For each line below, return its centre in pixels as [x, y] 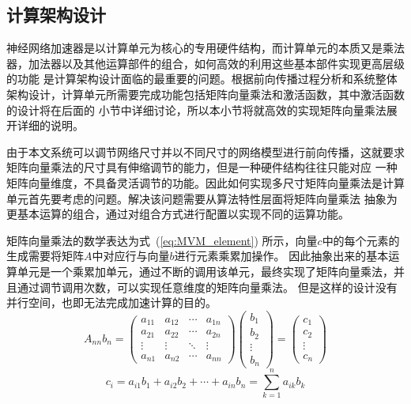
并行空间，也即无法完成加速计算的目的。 [111, 302]
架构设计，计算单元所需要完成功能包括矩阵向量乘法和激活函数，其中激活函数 [205, 94]
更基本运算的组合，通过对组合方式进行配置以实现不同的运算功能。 [178, 214]
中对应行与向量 [131, 256]
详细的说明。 [50, 125]
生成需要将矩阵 [45, 256]
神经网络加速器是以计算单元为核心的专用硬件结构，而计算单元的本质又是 [194, 48]
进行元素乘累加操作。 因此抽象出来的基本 [281, 256]
